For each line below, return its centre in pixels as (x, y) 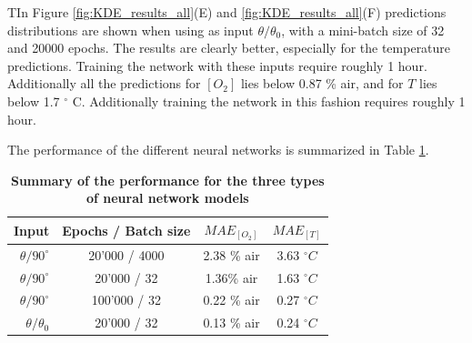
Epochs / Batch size (126, 230)
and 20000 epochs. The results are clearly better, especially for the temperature (229, 48)
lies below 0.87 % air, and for (322, 83)
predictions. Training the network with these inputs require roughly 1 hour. (217, 65)
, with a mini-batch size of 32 (363, 30)
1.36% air (231, 277)
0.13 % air (231, 323)
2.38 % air (231, 254)
